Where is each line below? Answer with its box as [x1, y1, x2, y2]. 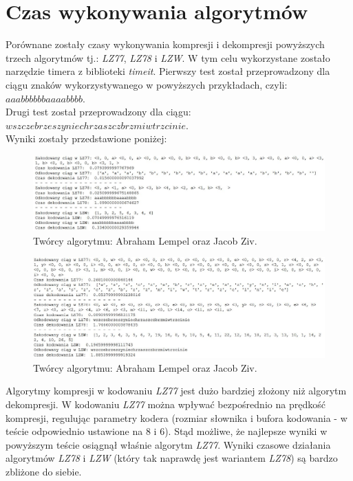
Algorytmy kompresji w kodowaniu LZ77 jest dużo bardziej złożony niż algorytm [6, 383, 347, 398]
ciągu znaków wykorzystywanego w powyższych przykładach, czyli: [6, 77, 288, 91]
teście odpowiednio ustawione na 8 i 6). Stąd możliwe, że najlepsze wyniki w [6, 424, 328, 438]
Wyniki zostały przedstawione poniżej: [6, 131, 167, 146]
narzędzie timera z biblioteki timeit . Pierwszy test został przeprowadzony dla [6, 64, 330, 78]
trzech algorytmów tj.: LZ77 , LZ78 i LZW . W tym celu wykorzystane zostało [6, 50, 330, 65]
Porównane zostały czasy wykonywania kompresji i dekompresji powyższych [6, 37, 325, 52]
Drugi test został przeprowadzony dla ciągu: [6, 104, 191, 119]
